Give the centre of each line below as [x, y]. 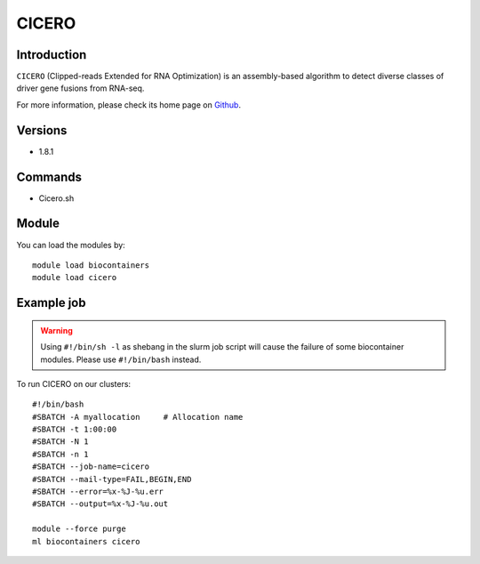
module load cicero [75, 278]
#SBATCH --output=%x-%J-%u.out [100, 504]
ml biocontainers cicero [86, 541]
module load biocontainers [91, 265]
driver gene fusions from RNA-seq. [80, 88]
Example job [51, 303]
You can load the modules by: [71, 245]
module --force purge [79, 529]
